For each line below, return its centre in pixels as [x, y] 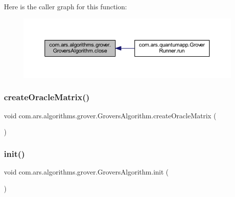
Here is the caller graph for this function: [66, 6]
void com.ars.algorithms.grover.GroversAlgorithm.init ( [86, 172]
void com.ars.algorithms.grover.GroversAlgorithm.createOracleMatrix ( [110, 115]
